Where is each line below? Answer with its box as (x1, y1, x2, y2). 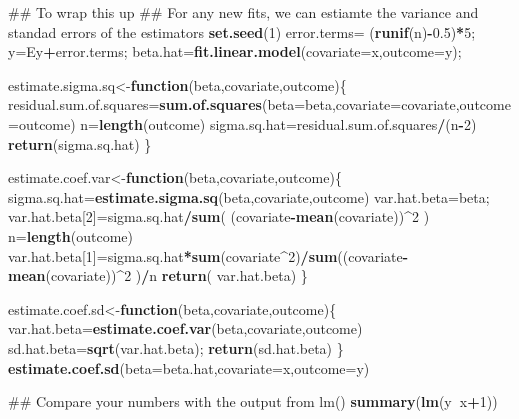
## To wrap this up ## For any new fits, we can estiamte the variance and (8, 2, 479, 22)
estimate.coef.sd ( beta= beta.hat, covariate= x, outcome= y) (8, 357, 370, 378)
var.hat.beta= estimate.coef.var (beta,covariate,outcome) (8, 318, 363, 339)
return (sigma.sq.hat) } (8, 133, 152, 154)
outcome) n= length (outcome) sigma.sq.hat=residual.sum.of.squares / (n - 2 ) (18, 113, 477, 134)
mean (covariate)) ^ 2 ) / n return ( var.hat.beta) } (8, 265, 308, 286)
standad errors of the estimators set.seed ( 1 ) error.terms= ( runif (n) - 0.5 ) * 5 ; (8, 21, 476, 42)
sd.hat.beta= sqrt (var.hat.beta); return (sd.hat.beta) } (8, 337, 344, 358)
